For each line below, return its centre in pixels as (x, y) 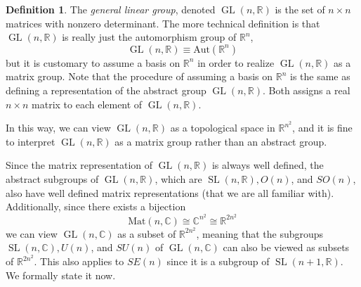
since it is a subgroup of (218, 261)
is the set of (300, 9)
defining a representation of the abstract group (106, 90)
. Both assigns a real (307, 90)
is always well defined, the (268, 165)
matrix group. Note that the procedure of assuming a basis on (139, 76)
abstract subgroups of (52, 178)
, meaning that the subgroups (260, 233)
